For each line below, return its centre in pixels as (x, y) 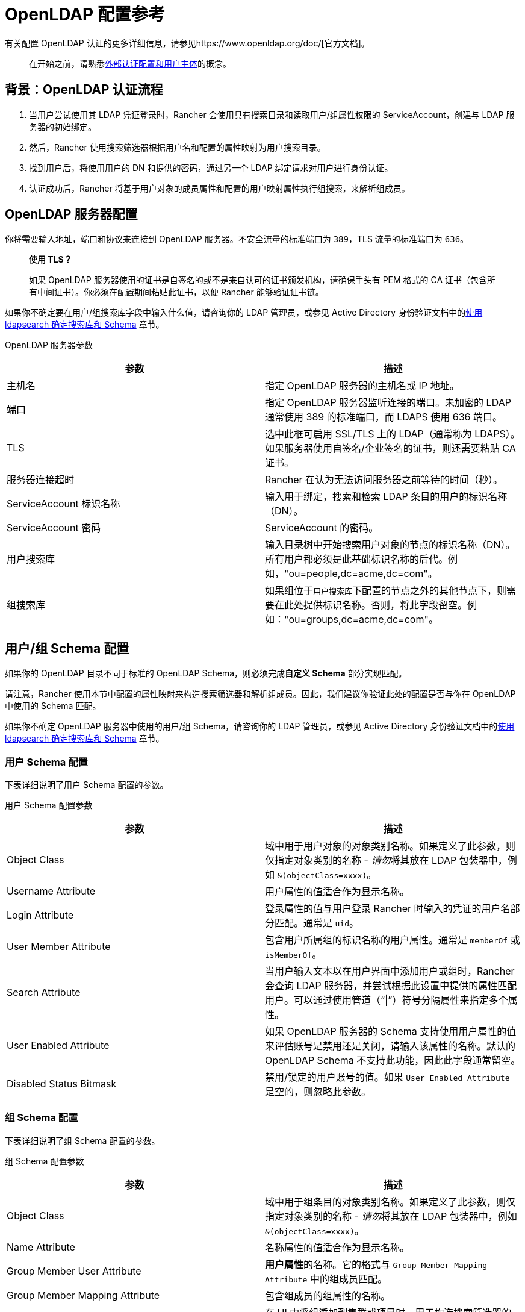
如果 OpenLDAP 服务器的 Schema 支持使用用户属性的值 (391, 1032)
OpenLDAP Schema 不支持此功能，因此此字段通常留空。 (393, 1061)
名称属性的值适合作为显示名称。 (337, 1247)
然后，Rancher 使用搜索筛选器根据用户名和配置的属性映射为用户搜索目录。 (177, 147)
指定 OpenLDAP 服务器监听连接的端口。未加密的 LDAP (388, 403)
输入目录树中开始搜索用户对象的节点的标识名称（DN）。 (390, 545)
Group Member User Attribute (74, 1271)
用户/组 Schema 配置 (67, 648)
